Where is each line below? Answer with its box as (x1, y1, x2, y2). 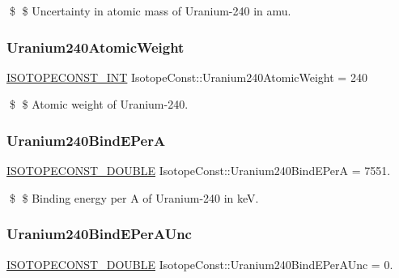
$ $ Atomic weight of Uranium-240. (9, 96, 189, 113)
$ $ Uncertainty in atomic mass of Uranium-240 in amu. (9, 2, 291, 19)
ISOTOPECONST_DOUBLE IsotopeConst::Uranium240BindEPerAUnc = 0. (6, 255, 393, 272)
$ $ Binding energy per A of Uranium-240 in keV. (9, 189, 259, 206)
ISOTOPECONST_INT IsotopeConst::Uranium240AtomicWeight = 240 (6, 68, 367, 85)
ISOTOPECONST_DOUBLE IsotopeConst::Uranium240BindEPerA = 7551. (6, 162, 391, 179)
